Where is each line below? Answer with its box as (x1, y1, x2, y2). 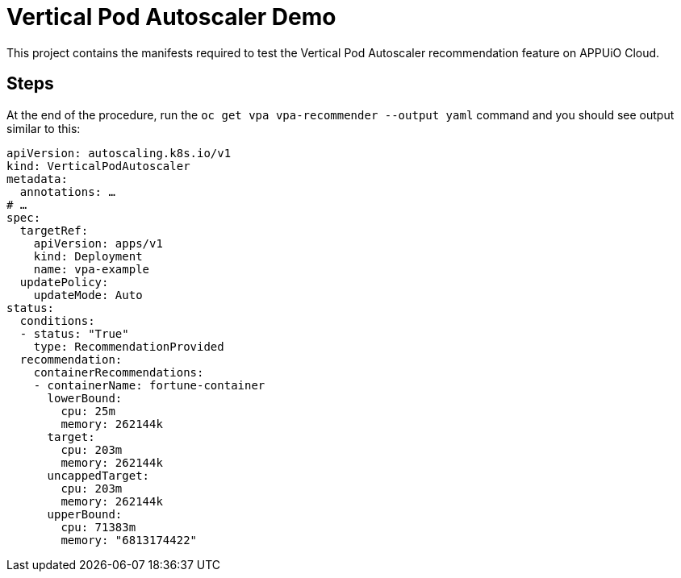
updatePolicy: (19, 275, 109, 289)
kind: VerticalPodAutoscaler (6, 159, 190, 173)
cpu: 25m (61, 404, 115, 418)
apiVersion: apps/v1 (33, 236, 163, 250)
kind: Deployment (33, 249, 143, 263)
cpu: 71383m (61, 520, 136, 534)
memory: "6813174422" (61, 533, 198, 547)
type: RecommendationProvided (33, 339, 224, 353)
